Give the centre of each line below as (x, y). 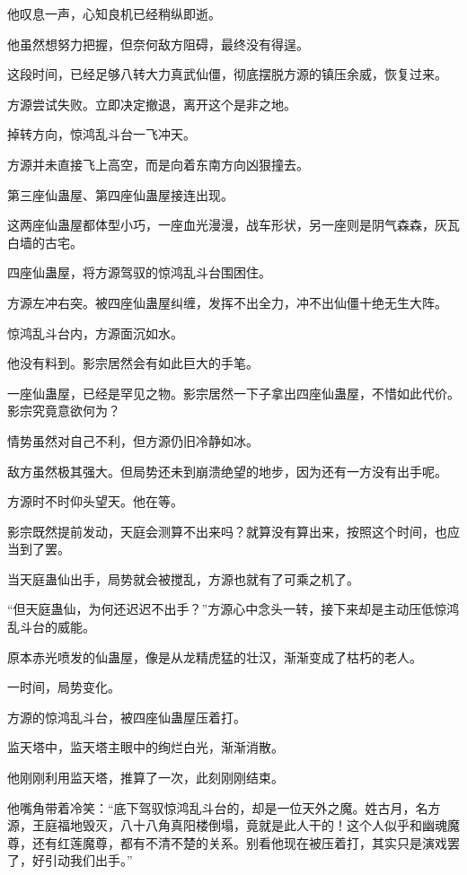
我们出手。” (101, 860)
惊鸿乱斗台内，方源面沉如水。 (95, 332)
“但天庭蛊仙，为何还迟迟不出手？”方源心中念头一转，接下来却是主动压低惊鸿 (233, 609)
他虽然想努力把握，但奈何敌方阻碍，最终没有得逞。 (158, 44)
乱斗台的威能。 (51, 627)
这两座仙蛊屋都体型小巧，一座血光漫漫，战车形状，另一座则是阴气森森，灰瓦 (233, 225)
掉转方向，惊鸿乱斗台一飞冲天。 (101, 134)
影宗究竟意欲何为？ (64, 411)
